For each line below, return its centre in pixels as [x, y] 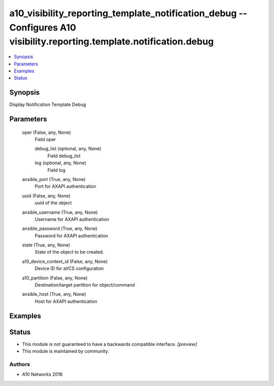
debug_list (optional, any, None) [68, 149]
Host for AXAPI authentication [66, 301]
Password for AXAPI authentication [72, 235]
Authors [20, 364]
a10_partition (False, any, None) [55, 278]
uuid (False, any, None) [46, 196]
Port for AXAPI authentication [65, 186]
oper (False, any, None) [46, 132]
